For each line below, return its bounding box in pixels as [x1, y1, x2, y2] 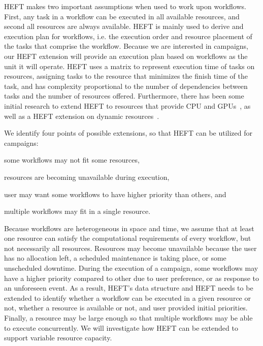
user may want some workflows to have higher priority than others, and [4, 188, 226, 199]
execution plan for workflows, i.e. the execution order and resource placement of [4, 30, 252, 41]
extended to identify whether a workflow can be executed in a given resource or [4, 292, 251, 303]
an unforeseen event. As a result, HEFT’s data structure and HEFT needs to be [4, 282, 253, 293]
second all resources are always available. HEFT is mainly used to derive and [4, 21, 244, 32]
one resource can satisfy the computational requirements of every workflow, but [4, 233, 251, 243]
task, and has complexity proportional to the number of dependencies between [4, 80, 248, 91]
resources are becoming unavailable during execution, [4, 171, 170, 182]
